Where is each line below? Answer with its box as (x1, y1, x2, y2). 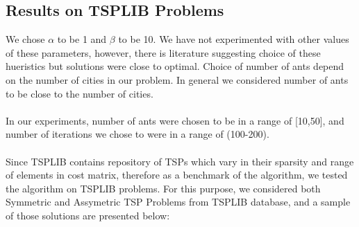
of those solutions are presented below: (6, 208, 170, 222)
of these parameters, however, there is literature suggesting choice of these (6, 45, 321, 60)
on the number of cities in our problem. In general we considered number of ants (6, 72, 349, 87)
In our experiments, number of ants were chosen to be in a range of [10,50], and (6, 113, 344, 127)
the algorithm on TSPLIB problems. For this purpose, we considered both (6, 181, 321, 195)
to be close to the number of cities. (6, 86, 153, 100)
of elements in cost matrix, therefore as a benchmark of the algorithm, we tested (6, 167, 348, 182)
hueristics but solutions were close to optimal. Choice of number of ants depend (6, 59, 344, 73)
